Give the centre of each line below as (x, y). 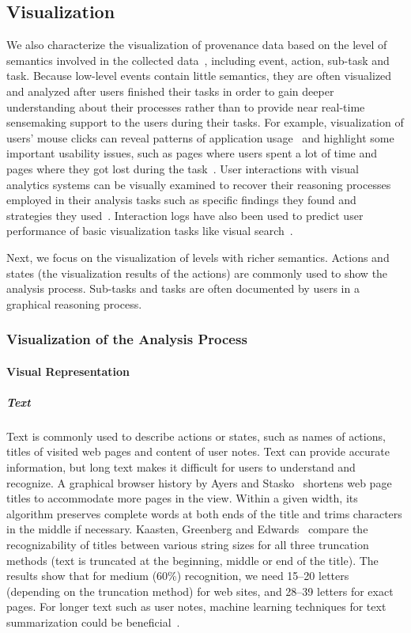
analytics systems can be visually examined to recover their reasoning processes (199, 184)
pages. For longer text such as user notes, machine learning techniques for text (196, 606)
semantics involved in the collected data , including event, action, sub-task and (198, 60)
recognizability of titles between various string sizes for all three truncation (188, 545)
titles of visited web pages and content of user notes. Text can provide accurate (198, 451)
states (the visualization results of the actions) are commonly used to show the (197, 273)
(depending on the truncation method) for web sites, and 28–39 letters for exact (200, 591)
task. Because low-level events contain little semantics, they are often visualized (199, 76)
